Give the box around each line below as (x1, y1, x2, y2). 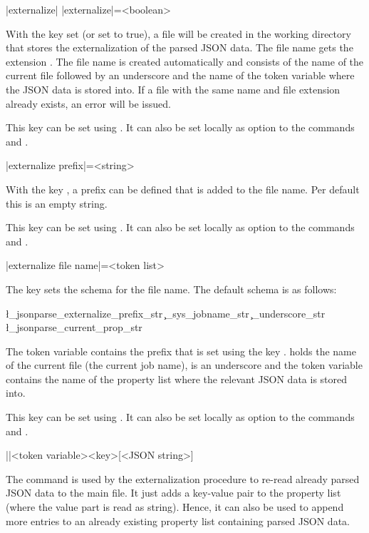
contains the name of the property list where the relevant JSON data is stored (6, 371, 348, 386)
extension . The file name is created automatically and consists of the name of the (6, 54, 364, 68)
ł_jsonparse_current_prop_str (6, 320, 142, 335)
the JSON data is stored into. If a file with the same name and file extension (6, 81, 341, 96)
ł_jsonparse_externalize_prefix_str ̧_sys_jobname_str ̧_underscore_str (6, 305, 326, 320)
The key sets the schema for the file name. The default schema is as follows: (6, 281, 337, 296)
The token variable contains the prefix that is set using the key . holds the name (6, 343, 356, 358)
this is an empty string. (6, 196, 108, 210)
